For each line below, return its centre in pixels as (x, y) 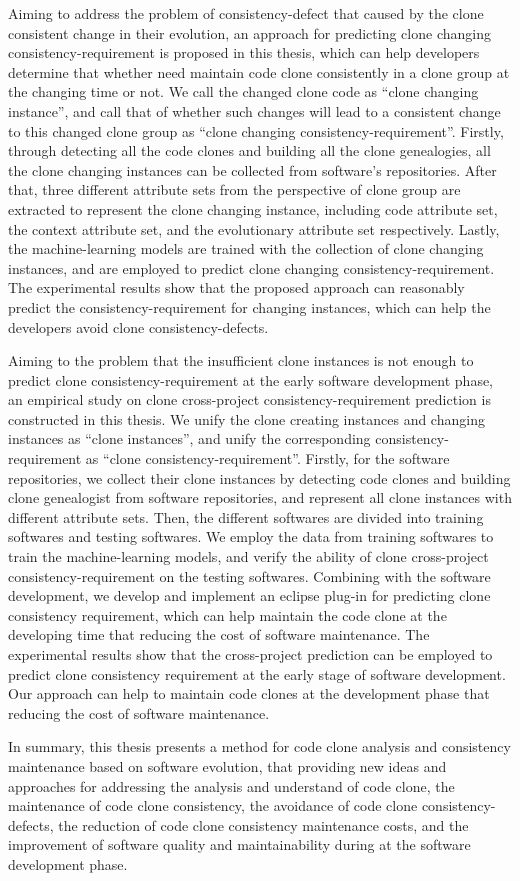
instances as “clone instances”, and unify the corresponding (189, 438)
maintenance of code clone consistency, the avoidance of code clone (213, 805)
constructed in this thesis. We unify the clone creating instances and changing (246, 418)
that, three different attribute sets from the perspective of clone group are (234, 189)
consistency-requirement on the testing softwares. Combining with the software (249, 575)
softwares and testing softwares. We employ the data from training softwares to (251, 536)
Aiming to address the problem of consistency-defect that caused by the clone (246, 13)
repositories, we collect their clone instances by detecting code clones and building (259, 477)
